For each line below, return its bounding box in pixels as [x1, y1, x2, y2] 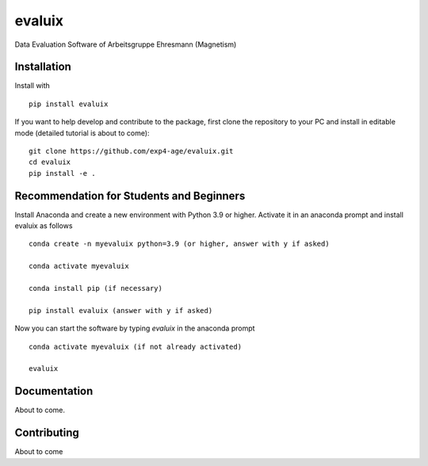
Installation [14, 60, 71, 74]
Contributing [14, 426, 79, 440]
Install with [14, 81, 51, 90]
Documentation [14, 384, 94, 398]
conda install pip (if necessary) [29, 284, 162, 293]
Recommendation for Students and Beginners [14, 189, 246, 202]
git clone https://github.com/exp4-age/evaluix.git [29, 147, 234, 156]
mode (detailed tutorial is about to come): [14, 128, 150, 138]
